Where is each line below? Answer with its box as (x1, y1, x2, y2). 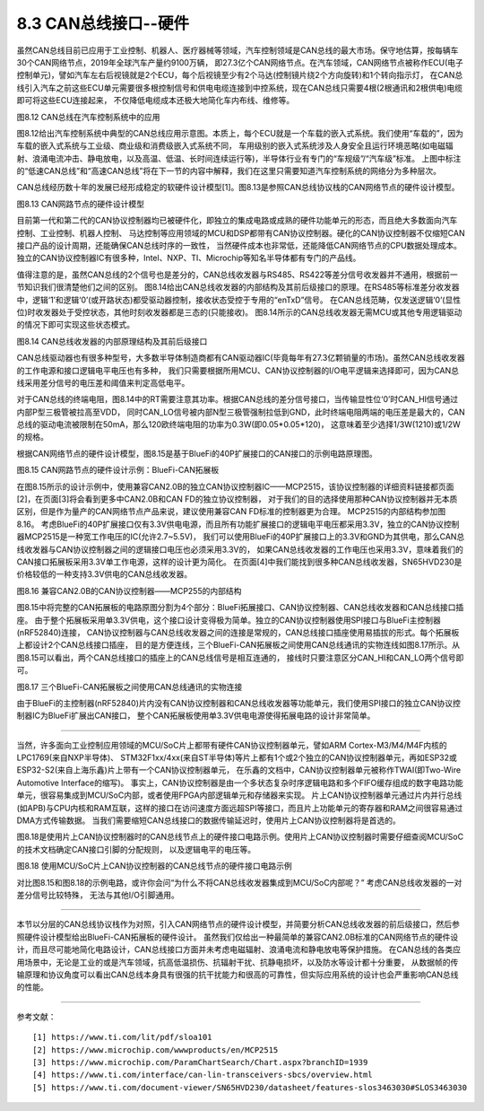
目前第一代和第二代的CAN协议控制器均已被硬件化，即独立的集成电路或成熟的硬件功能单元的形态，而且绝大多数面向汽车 (16, 215, 458, 226)
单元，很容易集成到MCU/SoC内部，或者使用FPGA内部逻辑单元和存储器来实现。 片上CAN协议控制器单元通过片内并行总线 (16, 790, 462, 800)
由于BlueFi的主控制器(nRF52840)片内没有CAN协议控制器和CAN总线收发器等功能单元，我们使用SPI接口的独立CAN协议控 (16, 697, 461, 708)
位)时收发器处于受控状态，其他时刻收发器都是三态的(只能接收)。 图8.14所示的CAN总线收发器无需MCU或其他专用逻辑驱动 (16, 306, 462, 318)
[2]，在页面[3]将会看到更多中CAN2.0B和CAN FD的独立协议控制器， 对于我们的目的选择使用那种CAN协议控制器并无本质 (16, 494, 458, 504)
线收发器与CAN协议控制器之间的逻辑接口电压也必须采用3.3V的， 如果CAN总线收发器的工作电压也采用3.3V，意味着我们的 (16, 544, 463, 555)
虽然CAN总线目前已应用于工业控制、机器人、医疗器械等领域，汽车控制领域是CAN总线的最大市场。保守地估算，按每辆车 (16, 45, 459, 56)
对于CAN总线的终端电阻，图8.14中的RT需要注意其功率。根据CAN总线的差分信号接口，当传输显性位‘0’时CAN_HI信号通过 (16, 394, 459, 405)
